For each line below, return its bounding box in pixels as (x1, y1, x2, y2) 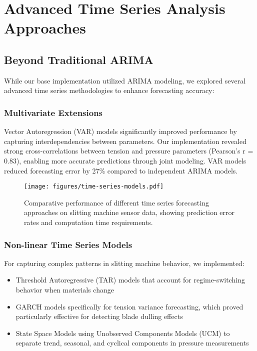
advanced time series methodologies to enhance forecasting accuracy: (4, 85, 214, 95)
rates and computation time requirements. (24, 216, 153, 227)
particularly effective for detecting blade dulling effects (15, 311, 183, 321)
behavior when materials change (15, 284, 114, 294)
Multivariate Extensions (4, 106, 103, 118)
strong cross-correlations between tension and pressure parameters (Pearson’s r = (4, 145, 253, 156)
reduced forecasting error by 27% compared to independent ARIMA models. (4, 165, 238, 175)
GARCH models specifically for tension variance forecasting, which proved (15, 301, 243, 311)
